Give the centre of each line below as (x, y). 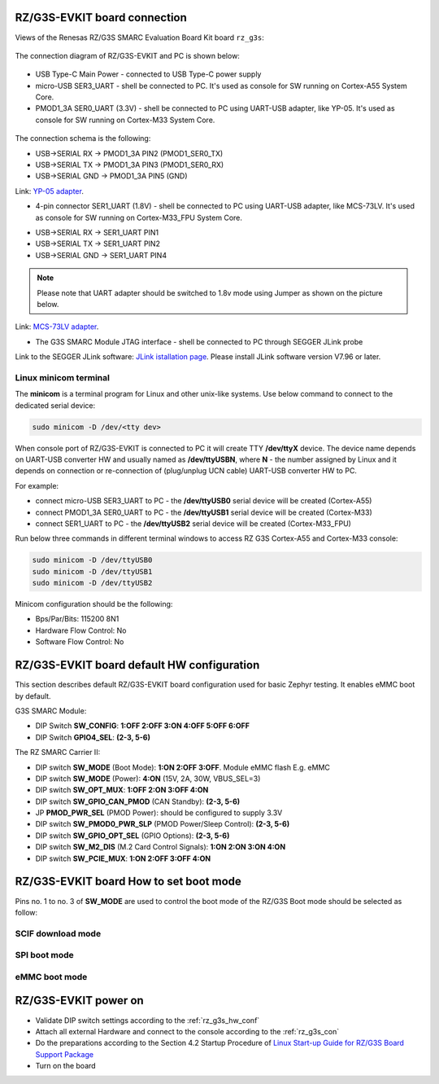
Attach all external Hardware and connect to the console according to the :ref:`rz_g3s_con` (187, 1031)
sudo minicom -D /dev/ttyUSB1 (92, 571)
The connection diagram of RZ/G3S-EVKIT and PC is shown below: (127, 55)
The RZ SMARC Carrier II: (58, 753)
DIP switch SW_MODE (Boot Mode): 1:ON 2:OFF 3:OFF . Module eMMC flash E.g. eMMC (183, 767)
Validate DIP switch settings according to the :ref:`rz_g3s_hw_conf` (148, 1020)
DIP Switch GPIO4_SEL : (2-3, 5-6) (93, 737)
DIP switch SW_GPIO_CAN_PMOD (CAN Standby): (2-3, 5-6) (138, 801)
